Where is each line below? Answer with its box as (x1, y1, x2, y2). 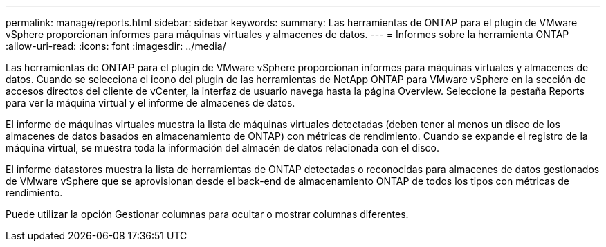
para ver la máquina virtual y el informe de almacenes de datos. (6, 97, 295, 109)
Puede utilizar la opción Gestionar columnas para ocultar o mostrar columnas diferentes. (6, 208, 409, 220)
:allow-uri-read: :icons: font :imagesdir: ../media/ (6, 40, 226, 52)
